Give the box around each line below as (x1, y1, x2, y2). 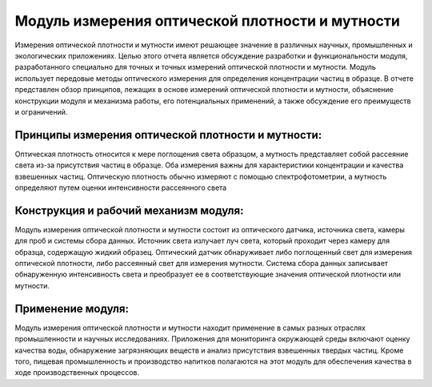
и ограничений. (14, 107, 68, 116)
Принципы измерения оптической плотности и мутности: (14, 128, 322, 142)
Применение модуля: (14, 301, 130, 316)
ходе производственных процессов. (14, 368, 140, 377)
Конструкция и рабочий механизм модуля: (14, 204, 244, 217)
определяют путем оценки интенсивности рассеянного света (14, 183, 227, 192)
